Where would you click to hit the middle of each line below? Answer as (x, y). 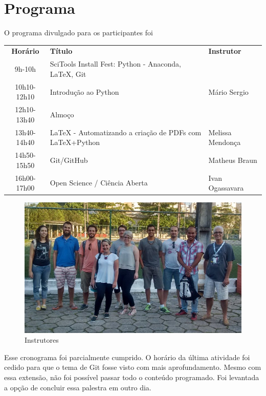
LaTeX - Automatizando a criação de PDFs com (126, 132)
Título (61, 51)
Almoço (62, 114)
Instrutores (42, 340)
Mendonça (225, 142)
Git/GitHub (69, 160)
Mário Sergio (228, 91)
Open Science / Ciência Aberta (99, 183)
